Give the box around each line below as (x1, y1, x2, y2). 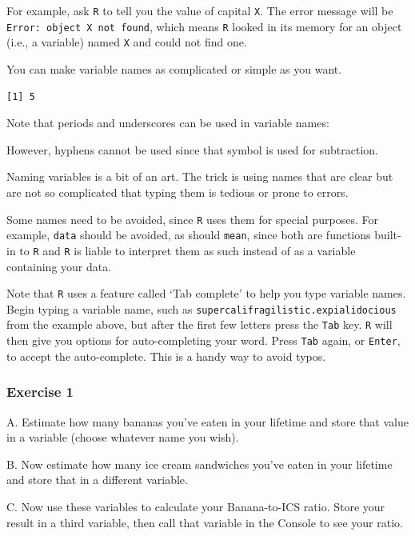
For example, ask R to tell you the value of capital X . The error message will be (6, 2, 393, 18)
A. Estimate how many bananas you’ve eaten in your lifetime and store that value (6, 413, 409, 430)
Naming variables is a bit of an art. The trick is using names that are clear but (6, 168, 393, 185)
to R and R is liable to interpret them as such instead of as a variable (19, 242, 356, 258)
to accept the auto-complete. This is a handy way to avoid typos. (6, 347, 326, 364)
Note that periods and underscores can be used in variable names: (6, 114, 329, 131)
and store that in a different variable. (6, 471, 188, 488)
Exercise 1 (6, 382, 74, 402)
